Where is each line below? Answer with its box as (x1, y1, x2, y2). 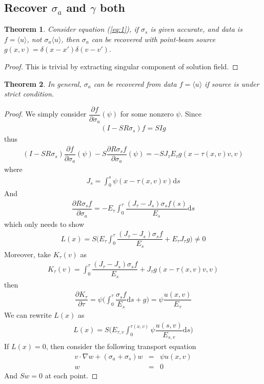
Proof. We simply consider (4, 108, 87, 119)
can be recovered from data (93, 78, 177, 89)
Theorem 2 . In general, (4, 78, 82, 89)
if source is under (205, 78, 259, 89)
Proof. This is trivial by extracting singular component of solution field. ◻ (4, 61, 238, 71)
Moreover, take (4, 248, 51, 259)
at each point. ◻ (45, 370, 98, 380)
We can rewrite (4, 309, 52, 320)
